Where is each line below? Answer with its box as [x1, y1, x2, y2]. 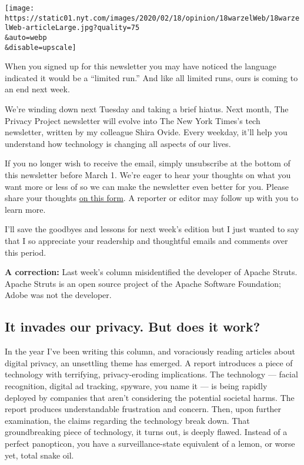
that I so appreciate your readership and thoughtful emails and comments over [5, 235, 288, 246]
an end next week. [5, 83, 70, 95]
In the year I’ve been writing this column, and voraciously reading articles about [5, 345, 295, 357]
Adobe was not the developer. [5, 289, 112, 301]
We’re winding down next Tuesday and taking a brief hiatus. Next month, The [5, 103, 289, 115]
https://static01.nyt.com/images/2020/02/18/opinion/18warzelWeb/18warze [5, 14, 300, 22]
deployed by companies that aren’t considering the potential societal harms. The [5, 391, 295, 403]
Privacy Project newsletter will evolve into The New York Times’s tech [5, 114, 260, 126]
